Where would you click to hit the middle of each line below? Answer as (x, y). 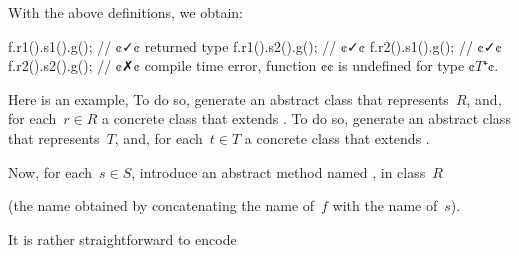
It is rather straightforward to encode (122, 238)
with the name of (385, 205)
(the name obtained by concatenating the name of (161, 205)
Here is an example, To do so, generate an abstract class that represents (228, 98)
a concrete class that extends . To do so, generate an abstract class (306, 118)
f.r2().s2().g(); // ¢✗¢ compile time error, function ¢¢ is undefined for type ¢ (242, 65)
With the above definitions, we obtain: (125, 12)
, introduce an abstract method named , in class (278, 171)
